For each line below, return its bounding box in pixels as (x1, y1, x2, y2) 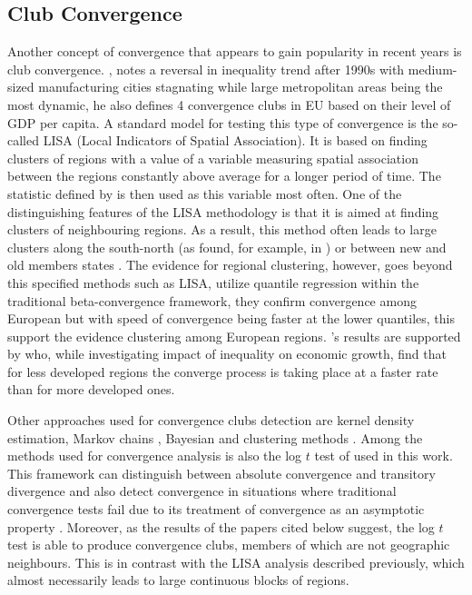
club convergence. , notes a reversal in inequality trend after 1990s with (7, 59, 405, 78)
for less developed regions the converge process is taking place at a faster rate (7, 362, 438, 381)
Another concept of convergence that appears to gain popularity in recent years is (7, 42, 462, 61)
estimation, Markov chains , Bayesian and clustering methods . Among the (7, 428, 423, 447)
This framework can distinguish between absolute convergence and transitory (7, 463, 436, 482)
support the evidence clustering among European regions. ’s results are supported (7, 326, 461, 345)
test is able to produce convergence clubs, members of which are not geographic (7, 535, 450, 554)
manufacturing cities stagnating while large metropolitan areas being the (38, 77, 443, 96)
